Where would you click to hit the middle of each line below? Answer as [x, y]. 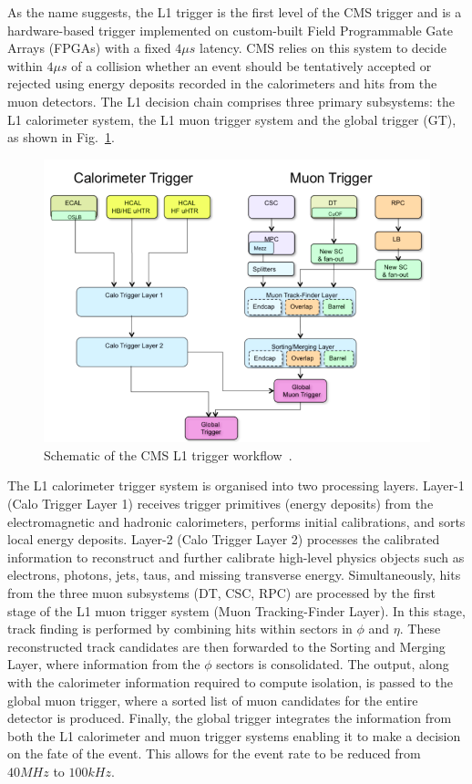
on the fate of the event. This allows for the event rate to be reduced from [214, 753]
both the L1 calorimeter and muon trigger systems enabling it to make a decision [234, 735]
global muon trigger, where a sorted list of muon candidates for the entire [213, 700]
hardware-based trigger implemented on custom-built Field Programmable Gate [230, 30]
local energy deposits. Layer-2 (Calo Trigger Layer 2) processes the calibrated [224, 539]
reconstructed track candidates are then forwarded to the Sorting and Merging [226, 646]
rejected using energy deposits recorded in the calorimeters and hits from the [222, 83]
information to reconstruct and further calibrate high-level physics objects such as [236, 557]
